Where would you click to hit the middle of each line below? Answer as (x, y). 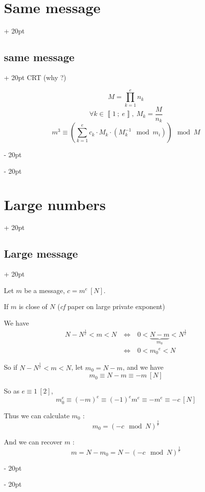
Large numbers (55, 204)
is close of (33, 306)
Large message (41, 254)
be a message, (45, 290)
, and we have (143, 367)
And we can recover (33, 441)
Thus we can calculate (37, 415)
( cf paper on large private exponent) (111, 306)
